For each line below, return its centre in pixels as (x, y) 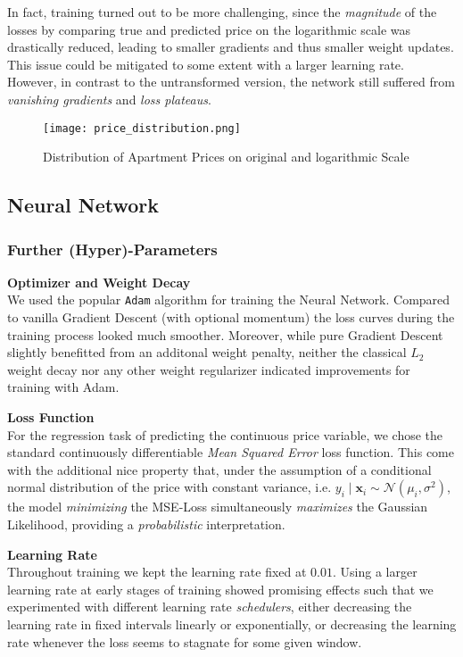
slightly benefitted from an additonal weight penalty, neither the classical (207, 352)
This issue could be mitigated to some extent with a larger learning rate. (206, 64)
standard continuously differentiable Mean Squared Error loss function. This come (231, 452)
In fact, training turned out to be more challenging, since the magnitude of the (222, 12)
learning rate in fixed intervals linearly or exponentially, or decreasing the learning (232, 624)
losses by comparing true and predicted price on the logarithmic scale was (209, 29)
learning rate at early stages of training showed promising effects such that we (220, 589)
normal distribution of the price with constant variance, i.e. (169, 487)
